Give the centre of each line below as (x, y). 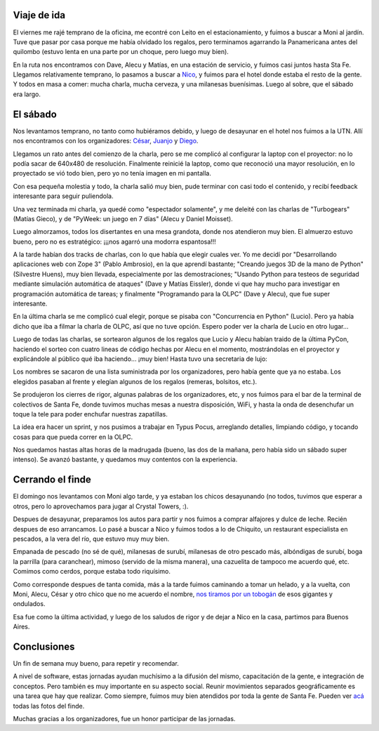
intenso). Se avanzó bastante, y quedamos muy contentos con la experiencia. (125, 459)
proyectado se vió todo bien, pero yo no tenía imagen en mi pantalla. (112, 173)
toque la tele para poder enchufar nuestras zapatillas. (90, 414)
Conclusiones (44, 646)
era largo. (27, 94)
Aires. (21, 627)
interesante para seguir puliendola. (63, 196)
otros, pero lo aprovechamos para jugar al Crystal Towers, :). (101, 506)
